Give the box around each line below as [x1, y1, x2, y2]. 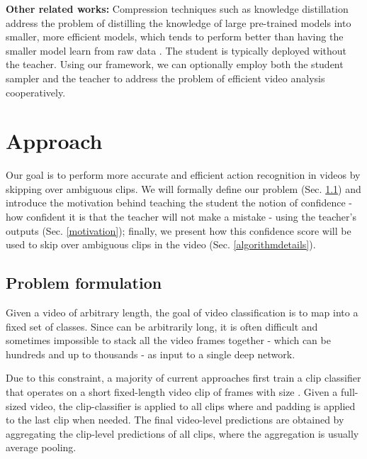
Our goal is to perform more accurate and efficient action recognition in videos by [6, 167, 361, 182]
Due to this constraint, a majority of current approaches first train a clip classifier [6, 370, 361, 385]
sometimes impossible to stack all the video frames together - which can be [6, 333, 331, 348]
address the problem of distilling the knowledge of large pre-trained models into [6, 15, 351, 30]
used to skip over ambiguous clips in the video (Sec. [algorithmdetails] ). [6, 237, 316, 252]
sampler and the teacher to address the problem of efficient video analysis [6, 70, 325, 85]
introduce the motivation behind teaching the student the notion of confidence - [6, 195, 352, 210]
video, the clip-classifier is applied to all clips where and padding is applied [30, 398, 356, 413]
